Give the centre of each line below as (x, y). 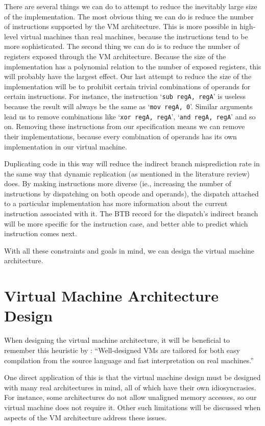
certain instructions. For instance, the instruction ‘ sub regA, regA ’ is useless (125, 96)
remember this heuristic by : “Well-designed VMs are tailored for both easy (122, 350)
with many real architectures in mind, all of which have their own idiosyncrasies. (130, 387)
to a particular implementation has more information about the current (116, 203)
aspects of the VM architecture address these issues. (86, 417)
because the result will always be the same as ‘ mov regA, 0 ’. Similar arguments (128, 106)
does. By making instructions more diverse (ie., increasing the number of (118, 183)
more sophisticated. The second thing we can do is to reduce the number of (122, 46)
